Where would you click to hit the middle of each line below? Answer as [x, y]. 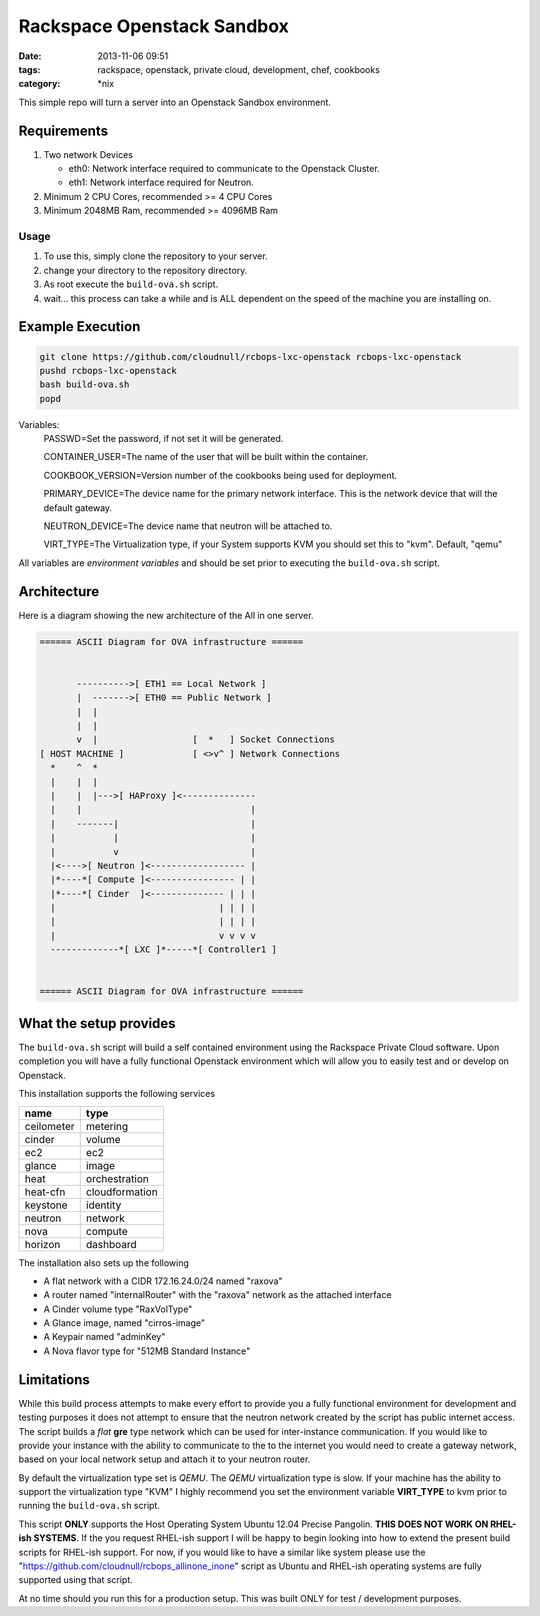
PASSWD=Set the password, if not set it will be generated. [163, 439]
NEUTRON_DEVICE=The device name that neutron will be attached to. [188, 526]
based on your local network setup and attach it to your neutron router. [164, 1459]
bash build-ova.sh [84, 384]
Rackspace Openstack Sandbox [154, 26]
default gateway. [78, 507]
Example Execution [79, 326]
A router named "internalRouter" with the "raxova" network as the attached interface [217, 1295]
